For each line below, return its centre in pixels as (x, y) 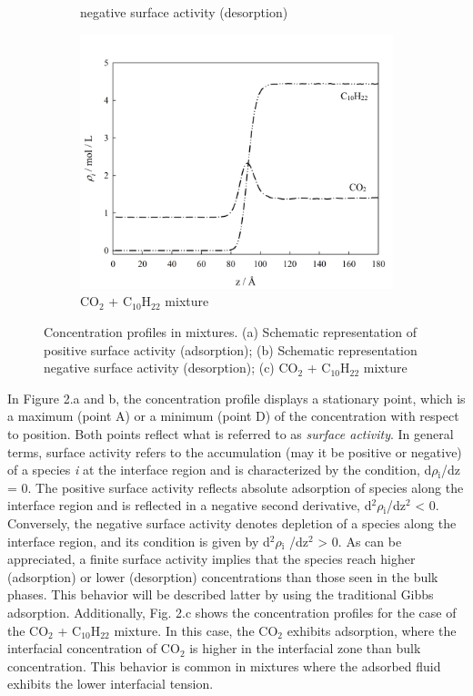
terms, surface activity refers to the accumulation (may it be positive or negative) (235, 451)
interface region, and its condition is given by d (139, 541)
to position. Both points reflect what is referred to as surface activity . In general (231, 434)
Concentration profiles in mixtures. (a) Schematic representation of (230, 332)
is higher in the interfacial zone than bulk (305, 648)
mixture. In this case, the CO (196, 630)
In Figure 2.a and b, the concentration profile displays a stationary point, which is (236, 398)
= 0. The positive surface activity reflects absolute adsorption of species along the (236, 487)
